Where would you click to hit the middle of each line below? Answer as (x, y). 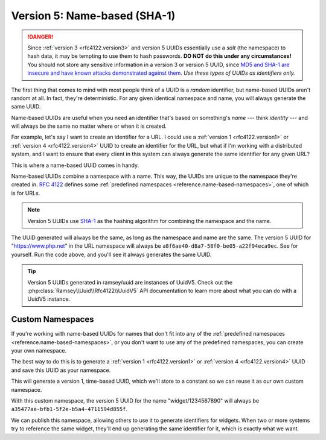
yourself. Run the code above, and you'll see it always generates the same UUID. (111, 254)
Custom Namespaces (53, 319)
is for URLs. (26, 193)
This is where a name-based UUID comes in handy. (75, 165)
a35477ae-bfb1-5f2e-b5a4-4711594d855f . (69, 409)
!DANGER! (40, 37)
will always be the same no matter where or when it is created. (89, 126)
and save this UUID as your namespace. (61, 370)
